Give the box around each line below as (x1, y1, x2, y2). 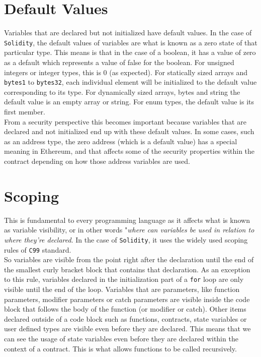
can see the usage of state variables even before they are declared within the (4, 333, 238, 343)
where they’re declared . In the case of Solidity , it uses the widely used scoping (4, 234, 248, 245)
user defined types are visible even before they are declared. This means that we (4, 323, 251, 334)
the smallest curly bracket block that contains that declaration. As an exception (4, 264, 250, 274)
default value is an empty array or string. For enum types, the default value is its (4, 96, 254, 107)
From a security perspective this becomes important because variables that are (4, 116, 246, 127)
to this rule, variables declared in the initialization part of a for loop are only (4, 274, 244, 284)
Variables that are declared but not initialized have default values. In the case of (4, 27, 252, 38)
